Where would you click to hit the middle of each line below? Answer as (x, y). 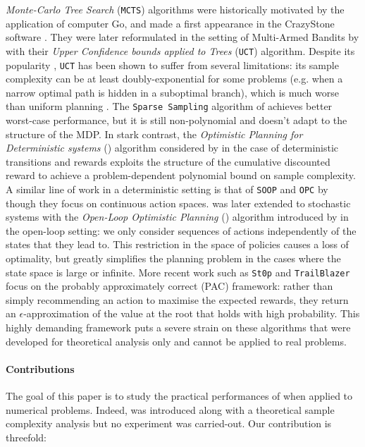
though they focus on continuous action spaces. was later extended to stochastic (178, 203)
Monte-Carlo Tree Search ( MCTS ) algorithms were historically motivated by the (175, 9)
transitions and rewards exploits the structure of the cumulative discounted (168, 161)
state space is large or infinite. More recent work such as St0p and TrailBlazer (178, 272)
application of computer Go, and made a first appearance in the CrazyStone (170, 23)
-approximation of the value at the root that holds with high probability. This (192, 313)
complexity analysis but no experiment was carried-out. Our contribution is (169, 423)
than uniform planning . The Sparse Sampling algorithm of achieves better (169, 106)
